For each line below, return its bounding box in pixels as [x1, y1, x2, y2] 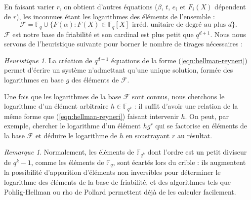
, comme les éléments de [31, 157, 104, 167]
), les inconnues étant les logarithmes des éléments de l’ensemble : [16, 11, 215, 21]
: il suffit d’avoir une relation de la [134, 101, 238, 111]
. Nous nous [210, 29, 246, 39]
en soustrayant [125, 130, 170, 140]
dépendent [214, 1, 246, 11]
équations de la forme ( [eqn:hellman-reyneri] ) [111, 55, 248, 65]
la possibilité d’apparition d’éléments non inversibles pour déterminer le [4, 167, 221, 177]
